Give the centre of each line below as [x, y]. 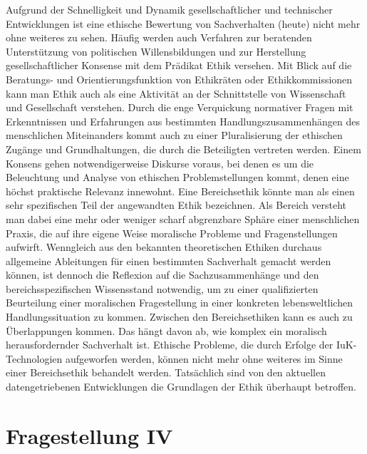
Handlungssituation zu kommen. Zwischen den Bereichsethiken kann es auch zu [179, 317]
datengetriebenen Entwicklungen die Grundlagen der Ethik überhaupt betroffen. [181, 387]
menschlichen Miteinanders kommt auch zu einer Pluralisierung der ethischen [174, 135]
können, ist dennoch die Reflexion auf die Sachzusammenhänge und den [162, 275]
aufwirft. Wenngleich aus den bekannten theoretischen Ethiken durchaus [164, 247]
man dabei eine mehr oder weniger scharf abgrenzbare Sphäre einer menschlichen [183, 218]
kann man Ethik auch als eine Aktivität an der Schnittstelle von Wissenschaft [176, 93]
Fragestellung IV [89, 435]
